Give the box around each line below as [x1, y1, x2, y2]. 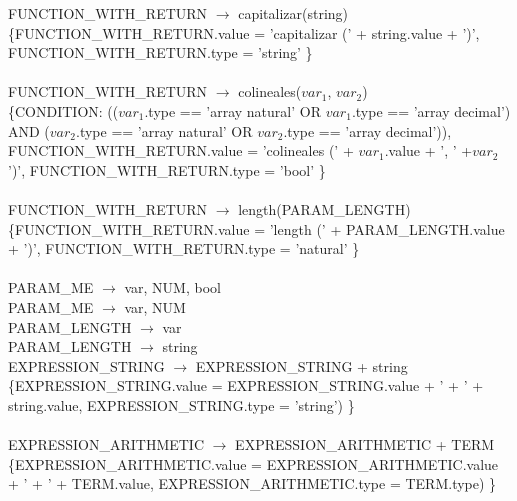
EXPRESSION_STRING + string [195, 355, 408, 376]
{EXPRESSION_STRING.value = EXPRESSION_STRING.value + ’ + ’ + [8, 375, 484, 396]
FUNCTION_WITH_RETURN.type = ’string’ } [8, 42, 313, 63]
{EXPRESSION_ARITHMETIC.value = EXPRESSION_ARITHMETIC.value [8, 453, 499, 474]
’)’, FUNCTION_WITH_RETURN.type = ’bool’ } [8, 159, 326, 180]
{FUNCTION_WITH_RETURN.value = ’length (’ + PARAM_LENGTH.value [8, 218, 505, 239]
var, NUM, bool [124, 277, 221, 298]
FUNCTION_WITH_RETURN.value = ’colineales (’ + [8, 140, 354, 161]
